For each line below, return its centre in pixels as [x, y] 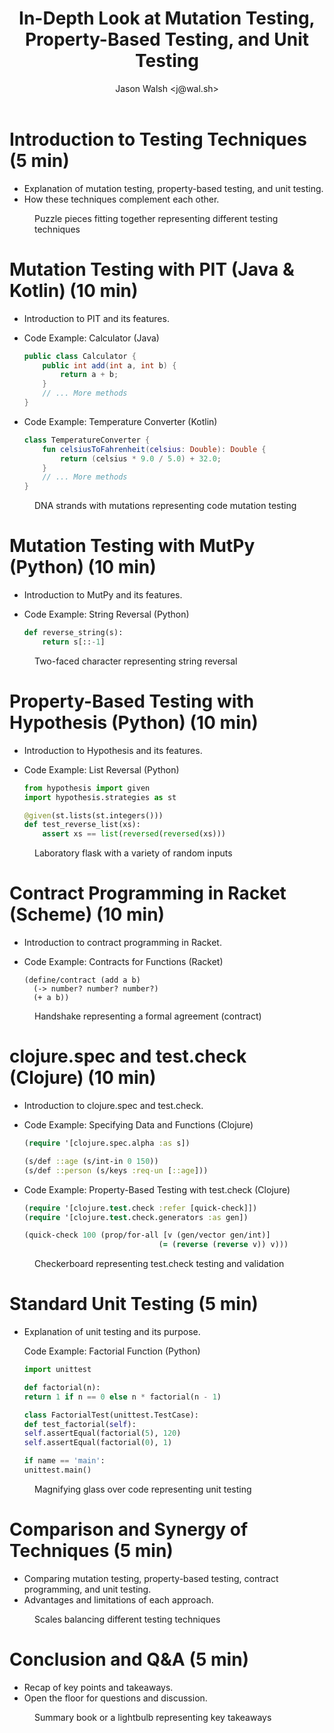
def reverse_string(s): [73, 633]
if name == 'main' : [64, 1461]
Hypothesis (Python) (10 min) [134, 723]
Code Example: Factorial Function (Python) [112, 1351]
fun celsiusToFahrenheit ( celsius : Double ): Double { [154, 449]
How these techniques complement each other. [121, 199]
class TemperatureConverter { [87, 440]
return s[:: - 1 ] [74, 642]
